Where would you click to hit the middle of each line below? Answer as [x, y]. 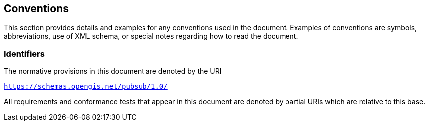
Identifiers [24, 54]
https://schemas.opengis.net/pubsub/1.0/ [86, 86]
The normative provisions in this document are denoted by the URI [113, 71]
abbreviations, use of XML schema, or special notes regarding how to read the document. [151, 36]
